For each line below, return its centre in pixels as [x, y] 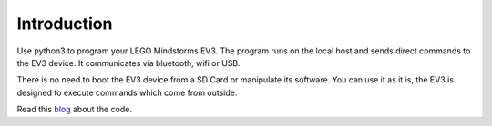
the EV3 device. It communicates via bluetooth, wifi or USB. [128, 63]
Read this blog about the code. [74, 110]
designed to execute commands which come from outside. [127, 92]
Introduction [65, 24]
